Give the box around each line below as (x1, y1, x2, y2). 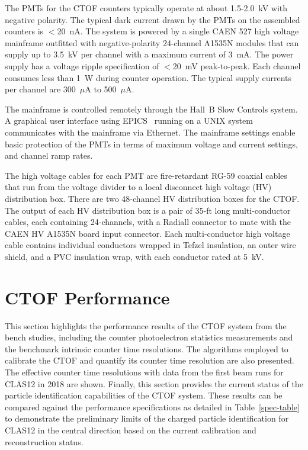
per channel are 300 (5, 83, 76, 95)
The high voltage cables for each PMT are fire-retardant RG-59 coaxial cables (5, 169, 287, 181)
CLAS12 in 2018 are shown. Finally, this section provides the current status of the (5, 377, 303, 390)
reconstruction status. (5, 435, 84, 448)
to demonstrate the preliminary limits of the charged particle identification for (5, 412, 289, 425)
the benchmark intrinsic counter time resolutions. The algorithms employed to (5, 342, 288, 355)
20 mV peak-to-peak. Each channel (172, 59, 301, 72)
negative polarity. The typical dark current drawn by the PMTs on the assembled (5, 13, 300, 25)
